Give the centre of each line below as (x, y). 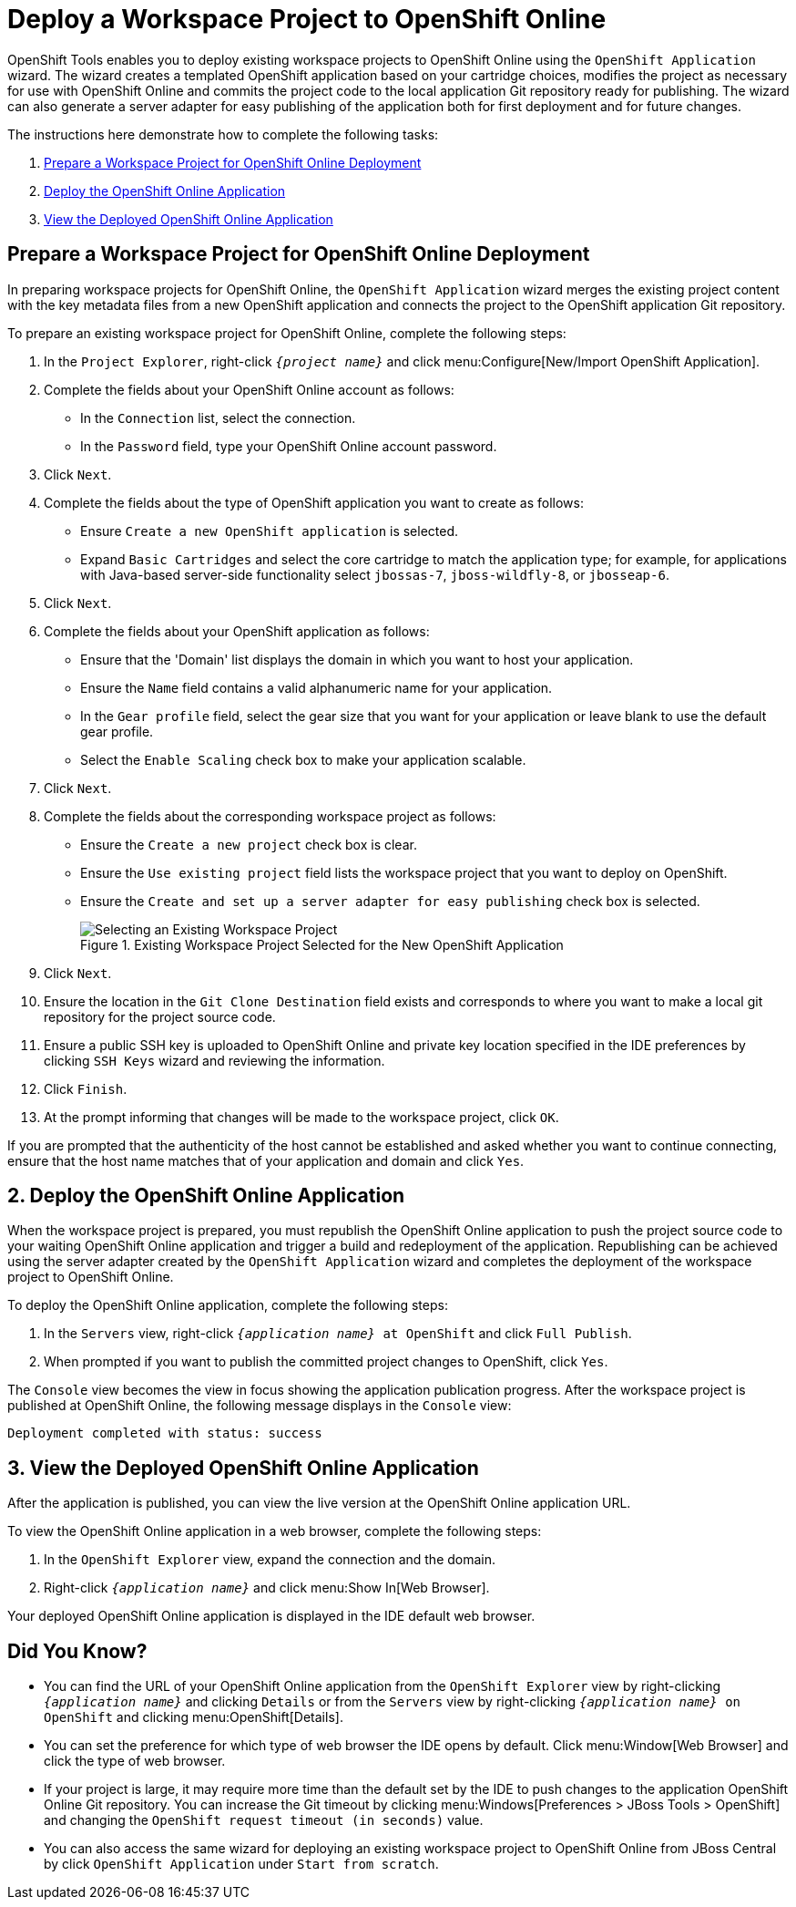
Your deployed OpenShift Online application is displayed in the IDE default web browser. (271, 1616)
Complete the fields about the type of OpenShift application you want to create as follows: (314, 502)
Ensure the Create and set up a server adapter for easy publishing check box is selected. (390, 901)
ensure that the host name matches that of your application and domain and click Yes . (266, 1160)
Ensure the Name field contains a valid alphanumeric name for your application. (316, 687)
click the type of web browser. (135, 1761)
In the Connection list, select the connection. (218, 417)
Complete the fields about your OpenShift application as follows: (237, 631)
